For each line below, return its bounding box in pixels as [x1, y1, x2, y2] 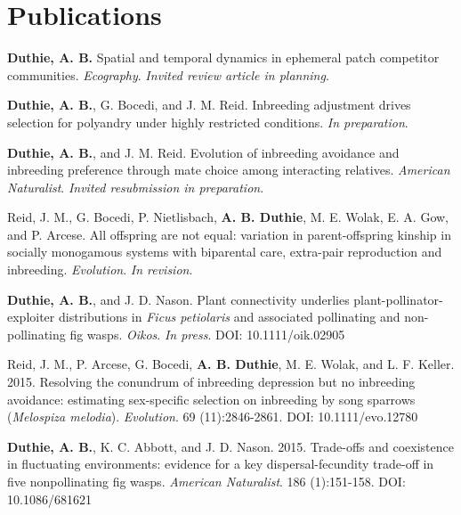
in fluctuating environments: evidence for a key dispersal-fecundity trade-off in [7, 454, 434, 473]
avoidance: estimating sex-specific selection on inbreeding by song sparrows [7, 389, 416, 408]
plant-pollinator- [353, 290, 443, 308]
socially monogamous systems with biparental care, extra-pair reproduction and [7, 242, 442, 261]
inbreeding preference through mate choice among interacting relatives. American [7, 160, 450, 179]
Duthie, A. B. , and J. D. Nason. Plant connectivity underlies [7, 290, 350, 308]
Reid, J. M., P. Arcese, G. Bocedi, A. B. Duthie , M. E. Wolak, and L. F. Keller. [7, 355, 455, 373]
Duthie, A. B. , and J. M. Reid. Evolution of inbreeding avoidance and [7, 143, 400, 161]
